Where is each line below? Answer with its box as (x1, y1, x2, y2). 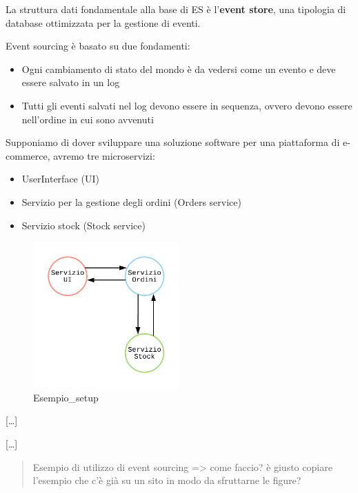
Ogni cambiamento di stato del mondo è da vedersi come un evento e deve (21, 61, 336, 76)
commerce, (6, 148, 50, 162)
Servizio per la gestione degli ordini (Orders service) (21, 194, 241, 209)
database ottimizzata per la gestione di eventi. (6, 15, 201, 30)
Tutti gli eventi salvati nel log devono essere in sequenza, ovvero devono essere (21, 98, 352, 112)
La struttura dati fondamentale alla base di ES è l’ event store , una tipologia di (6, 2, 346, 16)
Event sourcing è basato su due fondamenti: (6, 39, 190, 53)
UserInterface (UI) (21, 171, 99, 186)
